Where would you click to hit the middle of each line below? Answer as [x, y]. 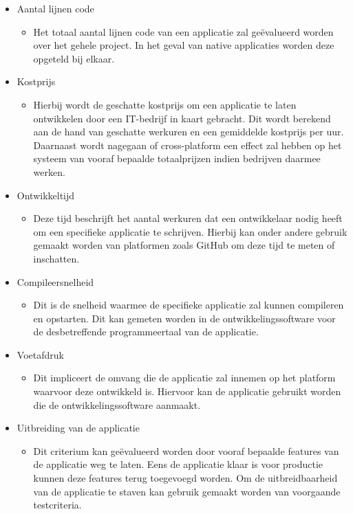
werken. [49, 171]
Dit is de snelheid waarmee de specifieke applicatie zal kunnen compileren [189, 305]
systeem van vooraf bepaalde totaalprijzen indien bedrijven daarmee [177, 158]
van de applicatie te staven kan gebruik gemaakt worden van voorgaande [187, 491]
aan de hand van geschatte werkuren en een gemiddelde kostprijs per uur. [189, 132]
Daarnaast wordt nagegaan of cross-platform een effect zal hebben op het [188, 145]
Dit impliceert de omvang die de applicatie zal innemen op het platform [184, 378]
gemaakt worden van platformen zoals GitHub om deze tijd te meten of [184, 245]
